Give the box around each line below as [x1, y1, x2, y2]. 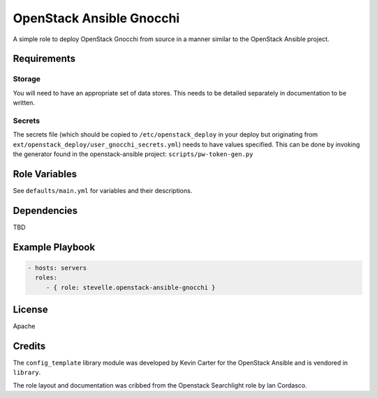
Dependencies [13, 204, 78, 216]
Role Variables [13, 168, 77, 180]
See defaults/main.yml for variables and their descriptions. [13, 186, 193, 194]
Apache [13, 322, 36, 330]
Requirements [13, 53, 76, 65]
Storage [13, 74, 41, 84]
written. [13, 98, 35, 107]
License [13, 304, 48, 316]
